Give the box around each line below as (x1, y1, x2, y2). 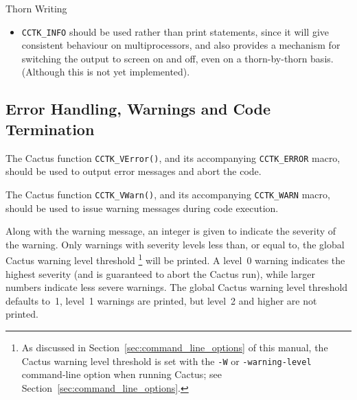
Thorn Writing (5, 1, 67, 15)
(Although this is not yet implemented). (21, 64, 190, 79)
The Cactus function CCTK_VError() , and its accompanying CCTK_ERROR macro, (5, 150, 341, 165)
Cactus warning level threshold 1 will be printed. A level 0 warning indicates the (5, 251, 345, 267)
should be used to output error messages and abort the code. (5, 164, 262, 178)
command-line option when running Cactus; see (21, 367, 222, 381)
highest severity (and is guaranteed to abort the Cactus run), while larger (5, 266, 315, 281)
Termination (5, 118, 95, 139)
